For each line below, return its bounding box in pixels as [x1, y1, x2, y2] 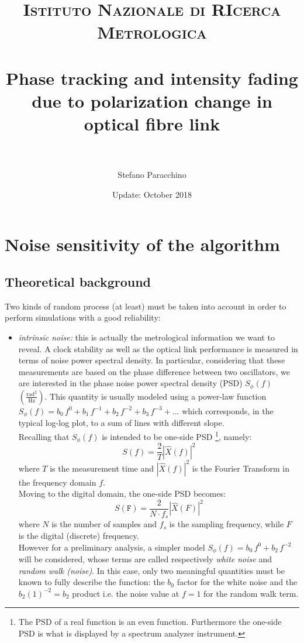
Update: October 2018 [112, 188, 192, 200]
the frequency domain [18, 476, 96, 488]
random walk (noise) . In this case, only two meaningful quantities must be [18, 564, 285, 576]
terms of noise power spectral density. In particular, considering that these [18, 354, 285, 366]
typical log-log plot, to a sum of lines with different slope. [18, 417, 224, 429]
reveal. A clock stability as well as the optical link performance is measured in [18, 342, 298, 355]
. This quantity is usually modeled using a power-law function [44, 390, 267, 402]
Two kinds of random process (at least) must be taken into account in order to [5, 300, 286, 312]
